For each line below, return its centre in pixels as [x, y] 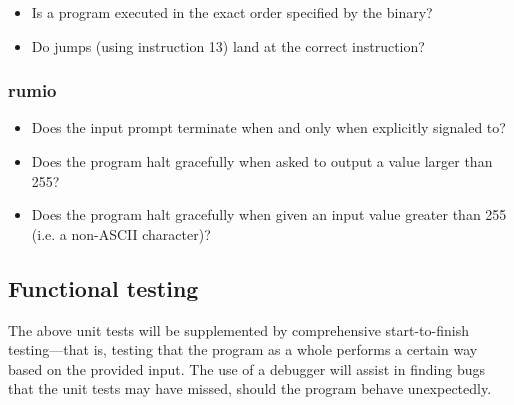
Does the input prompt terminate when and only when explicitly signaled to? [268, 127]
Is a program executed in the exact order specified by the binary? [232, 12]
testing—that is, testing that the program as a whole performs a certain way [243, 349]
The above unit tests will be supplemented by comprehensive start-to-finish [238, 329]
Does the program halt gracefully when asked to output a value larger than [262, 161]
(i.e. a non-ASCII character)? [121, 233]
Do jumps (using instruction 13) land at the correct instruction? [228, 45]
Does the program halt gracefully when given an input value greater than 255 [269, 214]
